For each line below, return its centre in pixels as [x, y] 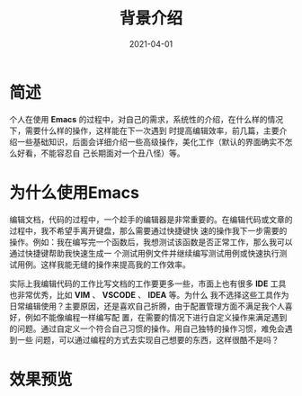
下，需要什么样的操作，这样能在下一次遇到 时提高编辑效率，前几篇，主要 [144, 130]
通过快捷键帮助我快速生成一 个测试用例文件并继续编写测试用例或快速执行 [144, 253]
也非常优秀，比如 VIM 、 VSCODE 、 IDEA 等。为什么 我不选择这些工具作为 [149, 294]
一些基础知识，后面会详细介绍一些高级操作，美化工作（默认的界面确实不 [151, 141]
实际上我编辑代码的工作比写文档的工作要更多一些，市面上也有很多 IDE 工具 [148, 283]
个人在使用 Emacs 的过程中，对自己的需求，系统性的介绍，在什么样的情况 [147, 119]
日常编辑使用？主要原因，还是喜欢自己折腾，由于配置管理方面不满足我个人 [147, 306]
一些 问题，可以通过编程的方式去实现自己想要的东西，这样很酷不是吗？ [148, 339]
